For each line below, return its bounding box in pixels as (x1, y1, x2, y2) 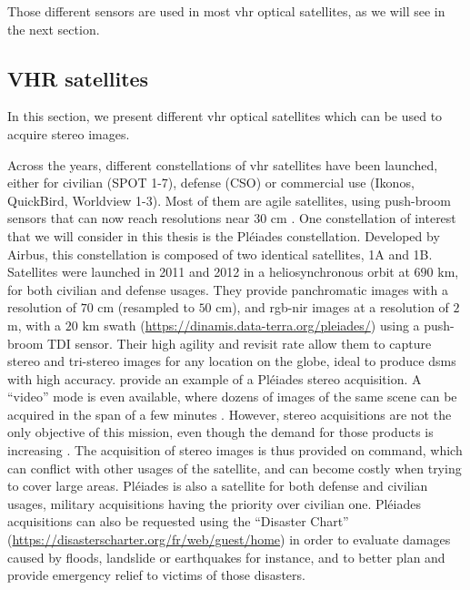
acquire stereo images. (7, 124, 130, 143)
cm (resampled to (97, 298, 195, 317)
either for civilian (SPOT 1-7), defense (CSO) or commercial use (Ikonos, (7, 173, 415, 192)
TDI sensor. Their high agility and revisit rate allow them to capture (46, 333, 432, 352)
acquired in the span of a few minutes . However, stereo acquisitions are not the (7, 404, 452, 423)
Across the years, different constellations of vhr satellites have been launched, (7, 155, 438, 174)
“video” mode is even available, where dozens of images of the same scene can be (7, 387, 457, 406)
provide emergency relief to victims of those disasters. (7, 565, 305, 585)
